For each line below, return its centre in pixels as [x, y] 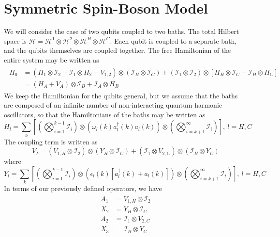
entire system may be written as [52, 59]
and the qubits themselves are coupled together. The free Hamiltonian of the [118, 50]
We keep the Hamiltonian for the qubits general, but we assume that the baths [121, 95]
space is [15, 40]
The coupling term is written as [51, 141]
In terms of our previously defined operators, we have [83, 188]
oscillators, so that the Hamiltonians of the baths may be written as [105, 114]
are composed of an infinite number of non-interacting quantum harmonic [113, 105]
